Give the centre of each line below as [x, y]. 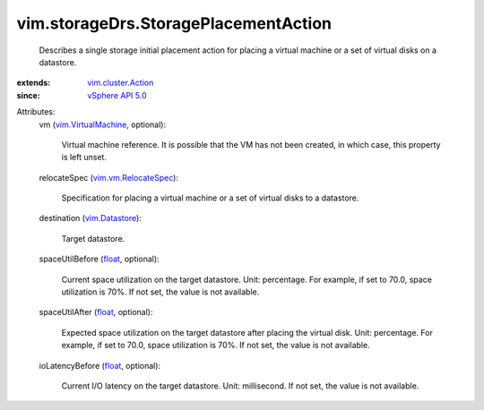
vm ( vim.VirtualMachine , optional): [102, 124]
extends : [34, 83]
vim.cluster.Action [121, 83]
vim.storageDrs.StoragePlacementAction [174, 23]
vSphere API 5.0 [117, 95]
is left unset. [84, 158]
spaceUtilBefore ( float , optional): [99, 259]
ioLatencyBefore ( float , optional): [100, 365]
